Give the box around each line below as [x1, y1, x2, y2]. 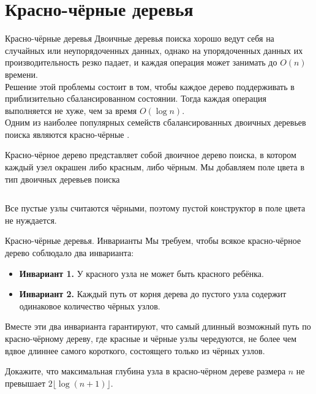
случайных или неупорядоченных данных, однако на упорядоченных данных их [5, 44, 303, 56]
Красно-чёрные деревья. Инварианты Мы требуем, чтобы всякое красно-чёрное [5, 234, 301, 247]
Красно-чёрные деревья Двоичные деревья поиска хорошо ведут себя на [5, 32, 274, 45]
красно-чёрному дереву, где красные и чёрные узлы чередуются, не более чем [5, 332, 297, 344]
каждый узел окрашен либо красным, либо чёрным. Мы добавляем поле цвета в [5, 161, 305, 173]
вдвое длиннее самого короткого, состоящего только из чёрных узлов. [5, 344, 265, 357]
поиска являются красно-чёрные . [5, 127, 130, 140]
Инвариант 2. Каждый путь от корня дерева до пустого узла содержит [19, 287, 287, 300]
